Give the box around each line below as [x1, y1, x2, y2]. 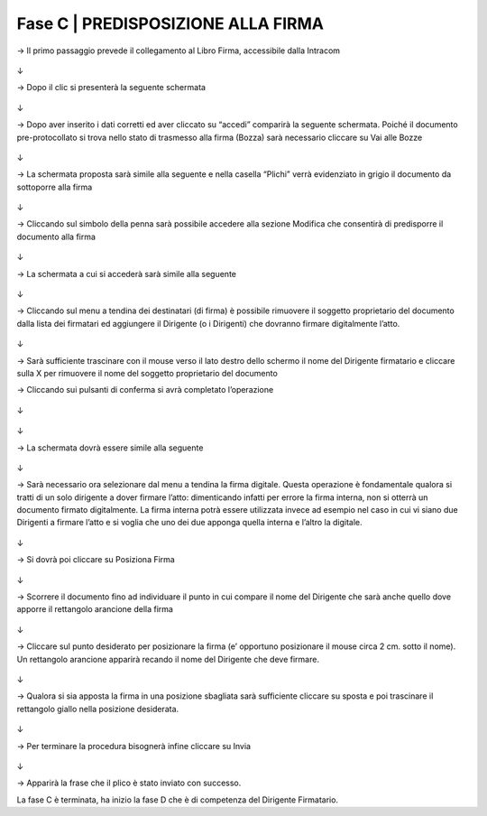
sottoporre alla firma [16, 181, 93, 192]
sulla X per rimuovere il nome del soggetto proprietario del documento [16, 367, 279, 378]
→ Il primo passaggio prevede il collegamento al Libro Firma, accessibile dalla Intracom [16, 45, 341, 56]
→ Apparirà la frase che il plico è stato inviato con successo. [16, 777, 242, 789]
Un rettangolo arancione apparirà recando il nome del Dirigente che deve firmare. [16, 654, 320, 664]
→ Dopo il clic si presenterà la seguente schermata [16, 82, 207, 93]
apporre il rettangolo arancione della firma [16, 604, 173, 615]
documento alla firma [16, 231, 96, 242]
